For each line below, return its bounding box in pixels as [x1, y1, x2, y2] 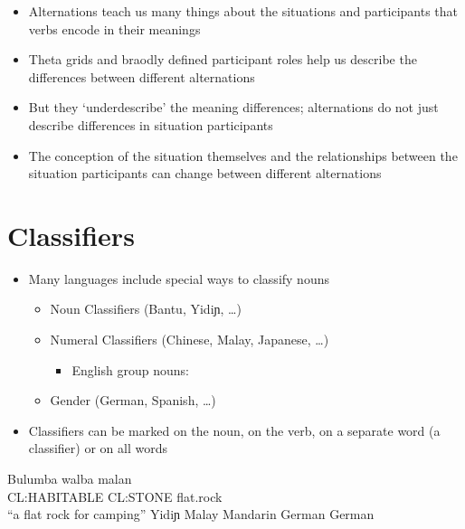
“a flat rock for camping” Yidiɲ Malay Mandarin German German [7, 505, 375, 524]
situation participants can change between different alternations [28, 164, 382, 183]
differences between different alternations [28, 67, 255, 86]
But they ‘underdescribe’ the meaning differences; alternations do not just [28, 98, 439, 117]
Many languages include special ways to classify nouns [28, 269, 329, 288]
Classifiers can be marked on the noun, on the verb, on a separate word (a [28, 420, 441, 439]
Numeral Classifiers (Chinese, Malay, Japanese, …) [50, 330, 329, 349]
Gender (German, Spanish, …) [50, 391, 216, 410]
